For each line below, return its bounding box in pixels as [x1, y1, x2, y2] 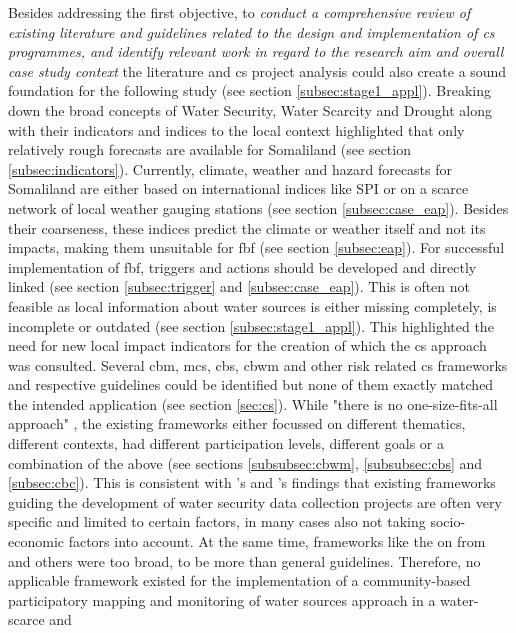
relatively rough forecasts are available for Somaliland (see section [8, 139, 411, 160]
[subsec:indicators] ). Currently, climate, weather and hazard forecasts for [8, 158, 453, 179]
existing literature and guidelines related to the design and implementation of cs [8, 21, 495, 42]
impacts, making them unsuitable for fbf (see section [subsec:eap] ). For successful [8, 237, 505, 258]
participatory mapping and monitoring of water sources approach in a [8, 589, 436, 610]
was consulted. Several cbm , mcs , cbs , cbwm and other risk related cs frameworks [8, 354, 508, 375]
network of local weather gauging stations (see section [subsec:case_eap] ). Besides [8, 197, 509, 218]
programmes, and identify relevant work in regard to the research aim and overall [8, 41, 504, 62]
